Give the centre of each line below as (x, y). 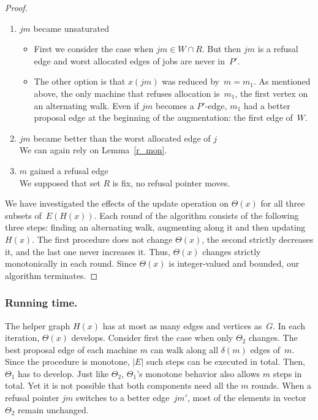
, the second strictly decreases (258, 239)
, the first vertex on (271, 93)
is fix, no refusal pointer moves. (171, 182)
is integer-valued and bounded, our (234, 263)
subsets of (23, 215)
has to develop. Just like (63, 373)
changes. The (273, 338)
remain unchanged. (53, 409)
